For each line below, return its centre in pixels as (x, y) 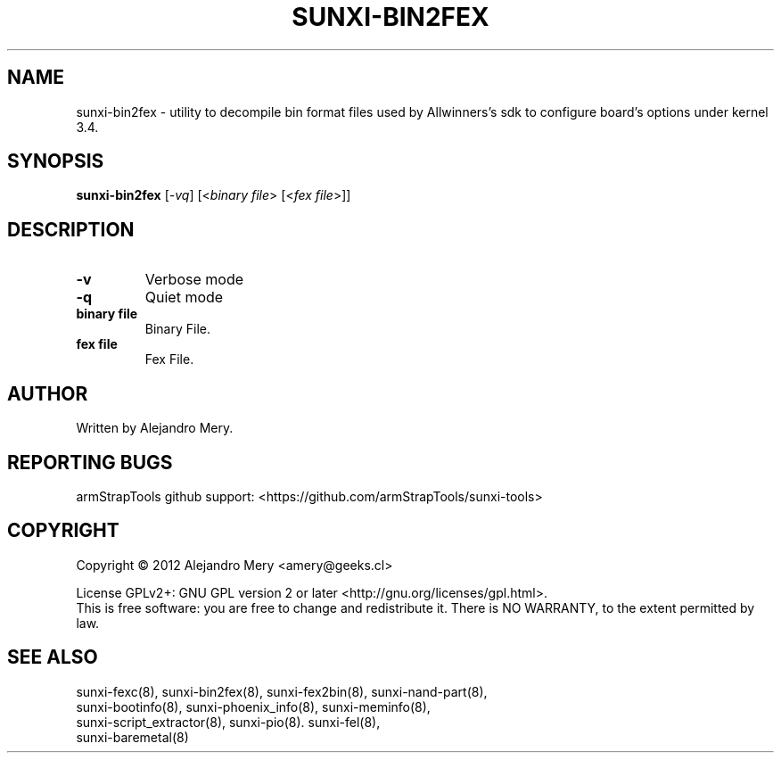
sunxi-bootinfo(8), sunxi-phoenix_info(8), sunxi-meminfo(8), (253, 706)
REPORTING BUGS (90, 462)
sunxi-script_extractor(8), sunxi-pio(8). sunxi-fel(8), (228, 722)
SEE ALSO (53, 657)
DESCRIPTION (71, 229)
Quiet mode (184, 297)
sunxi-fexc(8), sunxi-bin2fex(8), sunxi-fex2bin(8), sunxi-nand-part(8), (282, 691)
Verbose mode (194, 280)
